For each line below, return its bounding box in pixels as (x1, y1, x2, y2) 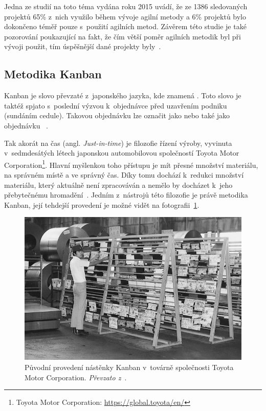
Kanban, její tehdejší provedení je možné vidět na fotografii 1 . (4, 199, 199, 210)
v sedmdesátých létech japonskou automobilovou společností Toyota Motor (4, 147, 239, 158)
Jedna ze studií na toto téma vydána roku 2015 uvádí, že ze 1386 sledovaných (4, 1, 248, 11)
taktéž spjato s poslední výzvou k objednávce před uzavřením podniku (4, 100, 227, 111)
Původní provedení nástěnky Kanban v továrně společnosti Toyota (25, 362, 234, 373)
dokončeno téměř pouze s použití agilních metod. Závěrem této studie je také (4, 21, 247, 32)
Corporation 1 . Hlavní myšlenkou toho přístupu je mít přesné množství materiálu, (4, 158, 258, 170)
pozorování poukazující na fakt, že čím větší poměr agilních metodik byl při (4, 31, 241, 41)
